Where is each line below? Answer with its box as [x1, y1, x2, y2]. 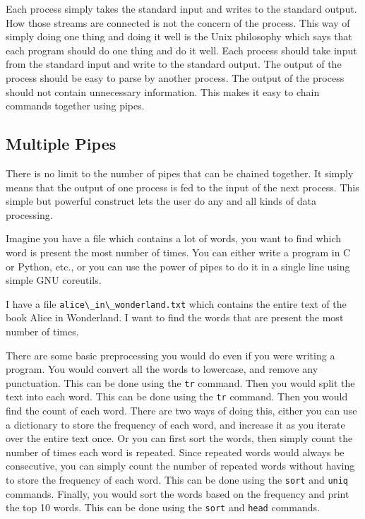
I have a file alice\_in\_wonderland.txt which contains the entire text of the [6, 296, 347, 311]
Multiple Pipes [6, 133, 116, 155]
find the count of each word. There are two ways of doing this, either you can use [6, 403, 357, 418]
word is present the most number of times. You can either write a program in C [6, 244, 351, 259]
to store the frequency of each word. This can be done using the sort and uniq [6, 472, 349, 487]
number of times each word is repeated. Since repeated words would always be [6, 444, 345, 459]
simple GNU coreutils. [6, 273, 102, 287]
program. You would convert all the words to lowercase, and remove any [6, 362, 318, 376]
